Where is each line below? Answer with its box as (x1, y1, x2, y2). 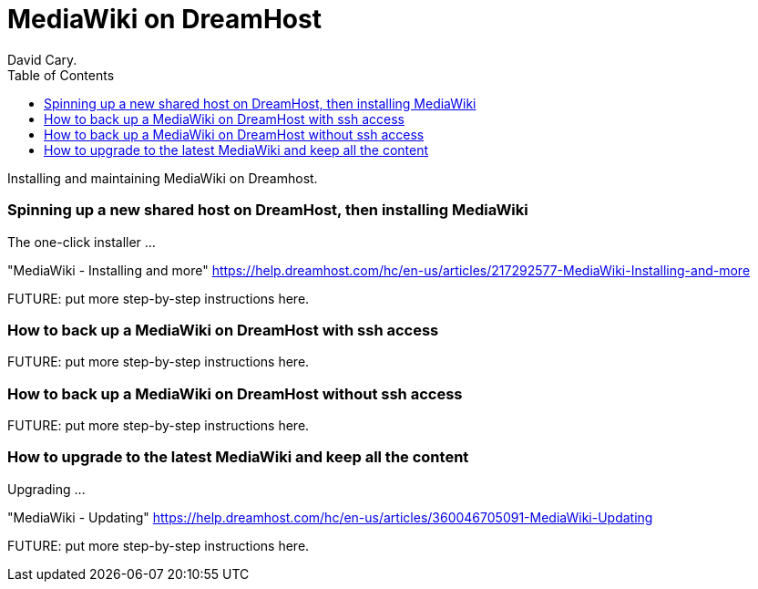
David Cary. (7, 51, 77, 67)
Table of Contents (7, 67, 115, 83)
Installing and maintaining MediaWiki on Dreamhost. (7, 170, 318, 186)
